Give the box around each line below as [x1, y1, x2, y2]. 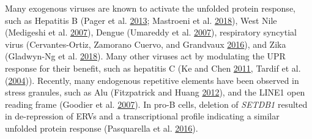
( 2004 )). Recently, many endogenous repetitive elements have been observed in [5, 73, 299, 86]
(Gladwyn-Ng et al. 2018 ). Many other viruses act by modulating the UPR [5, 50, 286, 62]
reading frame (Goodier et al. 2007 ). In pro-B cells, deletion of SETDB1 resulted [5, 97, 308, 110]
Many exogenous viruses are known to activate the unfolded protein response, [5, 2, 295, 14]
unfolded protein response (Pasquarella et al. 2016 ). [5, 121, 198, 134]
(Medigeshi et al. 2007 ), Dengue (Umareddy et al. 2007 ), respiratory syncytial [5, 26, 297, 39]
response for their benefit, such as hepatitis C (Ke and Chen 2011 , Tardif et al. [5, 61, 301, 74]
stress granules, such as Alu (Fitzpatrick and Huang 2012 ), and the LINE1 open [5, 86, 305, 99]
